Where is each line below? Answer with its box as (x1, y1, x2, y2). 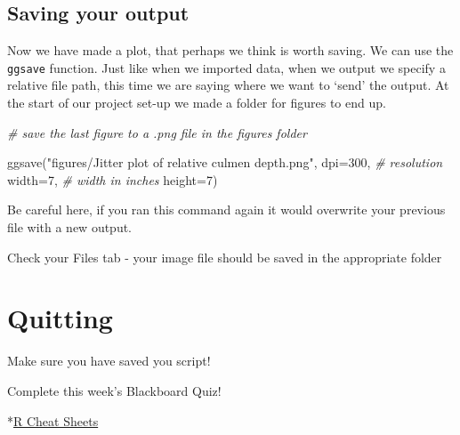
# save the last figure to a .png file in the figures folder (7, 123, 307, 141)
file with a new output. (7, 218, 133, 237)
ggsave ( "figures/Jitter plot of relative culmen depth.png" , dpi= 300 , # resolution (7, 153, 443, 172)
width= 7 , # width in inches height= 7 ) (7, 170, 218, 189)
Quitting (7, 300, 113, 336)
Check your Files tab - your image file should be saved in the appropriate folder (7, 247, 442, 266)
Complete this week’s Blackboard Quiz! (7, 381, 222, 399)
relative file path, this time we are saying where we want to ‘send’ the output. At (7, 76, 449, 94)
